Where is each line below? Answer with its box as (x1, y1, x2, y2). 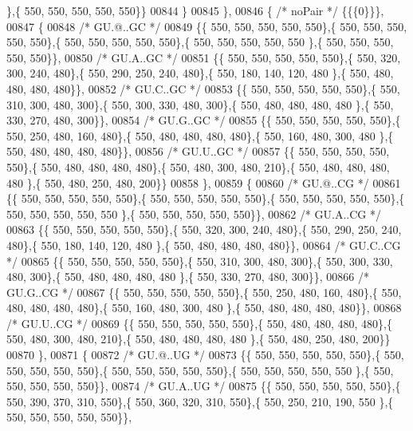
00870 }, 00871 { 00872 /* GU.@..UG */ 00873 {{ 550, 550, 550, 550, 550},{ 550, (6, 346, 404, 363)
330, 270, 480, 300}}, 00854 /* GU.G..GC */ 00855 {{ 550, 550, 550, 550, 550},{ (6, 112, 401, 129)
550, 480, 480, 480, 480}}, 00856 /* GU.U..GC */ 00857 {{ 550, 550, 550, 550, (6, 143, 390, 160)
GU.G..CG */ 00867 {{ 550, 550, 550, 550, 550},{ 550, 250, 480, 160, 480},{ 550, (6, 283, 402, 300)
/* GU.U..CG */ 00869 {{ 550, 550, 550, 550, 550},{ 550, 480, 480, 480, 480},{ (6, 314, 392, 331)
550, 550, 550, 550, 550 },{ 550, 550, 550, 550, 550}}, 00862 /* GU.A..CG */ (6, 205, 381, 222)
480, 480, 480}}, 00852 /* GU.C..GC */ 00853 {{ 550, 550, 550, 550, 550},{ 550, (6, 80, 400, 97)
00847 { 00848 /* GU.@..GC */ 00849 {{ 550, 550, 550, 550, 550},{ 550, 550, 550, (6, 18, 407, 34)
